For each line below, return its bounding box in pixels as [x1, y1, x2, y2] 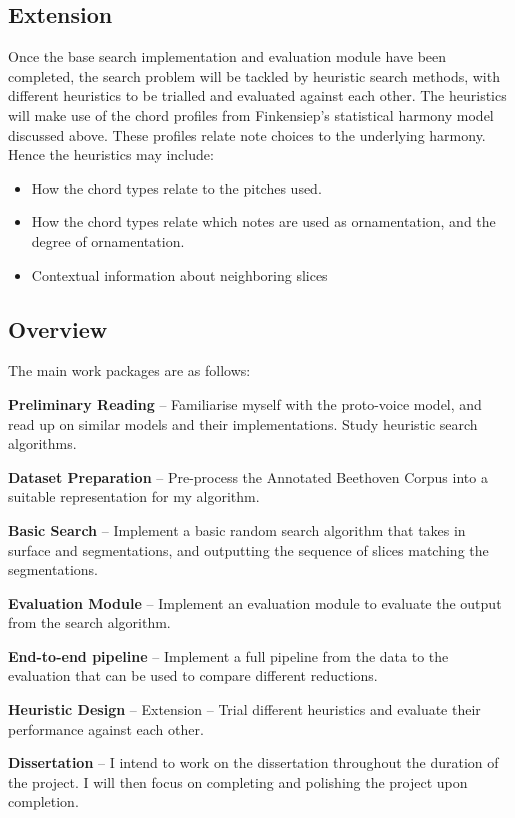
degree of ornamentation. [31, 230, 185, 251]
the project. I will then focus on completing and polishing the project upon [8, 771, 468, 792]
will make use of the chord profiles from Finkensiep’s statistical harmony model [8, 104, 494, 125]
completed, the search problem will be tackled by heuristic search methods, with [8, 65, 500, 86]
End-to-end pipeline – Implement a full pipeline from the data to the [8, 645, 449, 666]
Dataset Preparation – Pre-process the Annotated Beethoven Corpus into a [8, 466, 488, 487]
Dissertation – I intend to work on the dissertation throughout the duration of [8, 752, 499, 773]
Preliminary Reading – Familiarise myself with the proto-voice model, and [8, 393, 482, 414]
